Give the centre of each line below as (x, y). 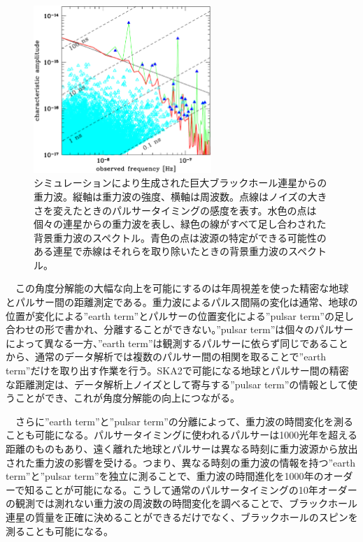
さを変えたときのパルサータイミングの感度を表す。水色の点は (175, 210)
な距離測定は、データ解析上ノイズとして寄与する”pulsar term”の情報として (177, 384)
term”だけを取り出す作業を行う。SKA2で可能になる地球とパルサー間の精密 (177, 371)
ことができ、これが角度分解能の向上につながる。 (128, 398)
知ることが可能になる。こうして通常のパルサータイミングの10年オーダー (191, 489)
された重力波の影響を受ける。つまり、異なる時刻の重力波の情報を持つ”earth (180, 462)
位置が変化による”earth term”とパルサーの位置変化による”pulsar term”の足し (180, 315)
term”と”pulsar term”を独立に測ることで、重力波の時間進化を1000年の (165, 476)
